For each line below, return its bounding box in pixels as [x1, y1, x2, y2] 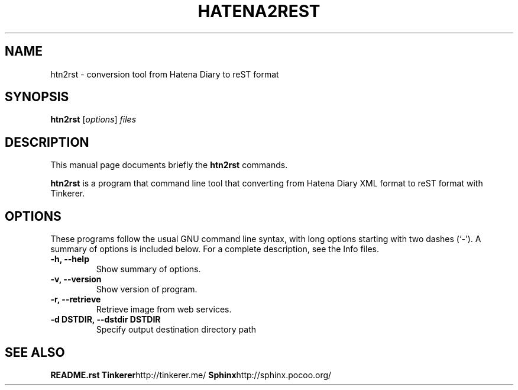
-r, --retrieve [50, 294, 101, 305]
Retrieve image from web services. [96, 304, 232, 315]
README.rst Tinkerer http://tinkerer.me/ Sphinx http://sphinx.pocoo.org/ [50, 369, 332, 380]
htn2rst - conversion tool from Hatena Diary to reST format [50, 69, 279, 79]
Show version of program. [96, 284, 198, 295]
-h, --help [50, 254, 89, 265]
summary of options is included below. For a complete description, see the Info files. [50, 244, 379, 254]
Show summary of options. [96, 264, 201, 275]
